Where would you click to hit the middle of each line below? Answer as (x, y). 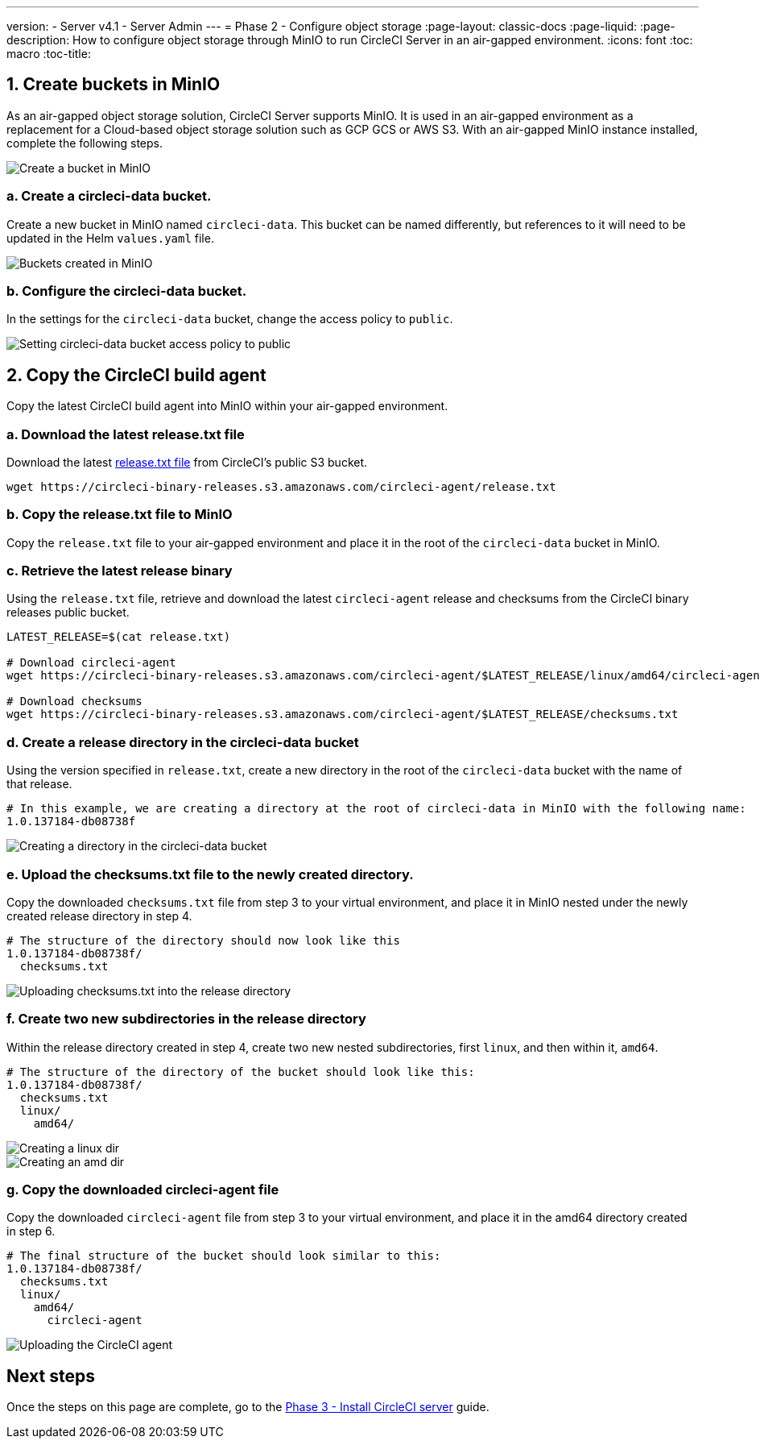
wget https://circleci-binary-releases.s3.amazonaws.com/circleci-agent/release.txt (281, 486)
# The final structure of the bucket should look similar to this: (224, 1256)
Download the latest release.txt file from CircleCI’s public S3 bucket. (187, 462)
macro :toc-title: (49, 54)
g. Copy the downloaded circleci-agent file (143, 1190)
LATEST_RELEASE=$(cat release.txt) (119, 637)
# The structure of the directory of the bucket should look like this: (241, 1071)
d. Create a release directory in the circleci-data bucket (183, 742)
